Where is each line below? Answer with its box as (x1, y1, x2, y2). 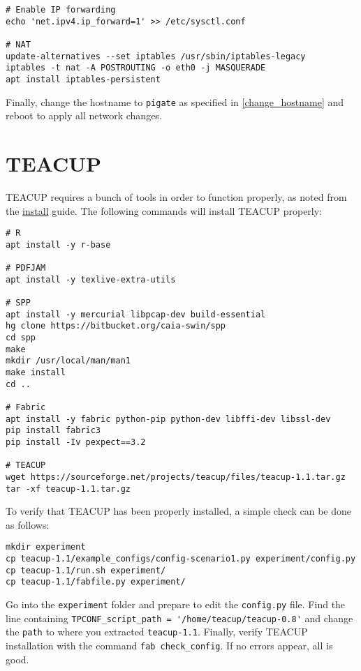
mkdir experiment (6, 542, 86, 552)
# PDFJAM (6, 263, 46, 273)
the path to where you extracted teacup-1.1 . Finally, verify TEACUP (6, 624, 308, 639)
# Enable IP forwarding (6, 5, 116, 15)
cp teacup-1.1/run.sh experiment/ (6, 565, 166, 575)
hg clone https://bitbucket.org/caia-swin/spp (6, 321, 226, 331)
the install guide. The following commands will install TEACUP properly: (6, 203, 323, 218)
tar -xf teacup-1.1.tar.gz (6, 483, 131, 494)
